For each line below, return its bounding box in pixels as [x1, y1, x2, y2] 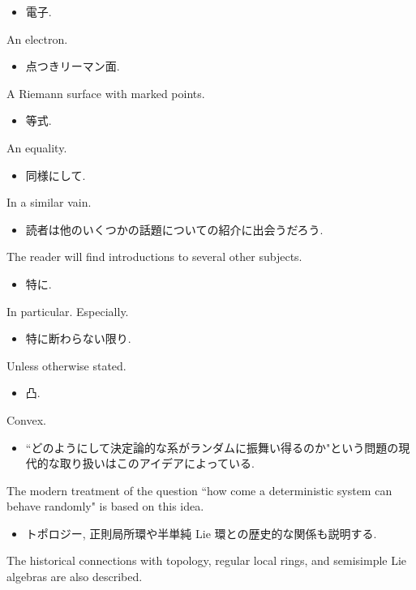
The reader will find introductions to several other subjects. [6, 248, 302, 265]
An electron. [6, 30, 68, 47]
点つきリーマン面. [25, 58, 120, 75]
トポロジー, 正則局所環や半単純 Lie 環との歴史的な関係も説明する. [25, 524, 377, 541]
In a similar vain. [6, 194, 92, 211]
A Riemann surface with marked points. [6, 84, 205, 101]
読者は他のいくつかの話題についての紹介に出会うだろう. [25, 220, 324, 237]
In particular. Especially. [6, 302, 129, 319]
